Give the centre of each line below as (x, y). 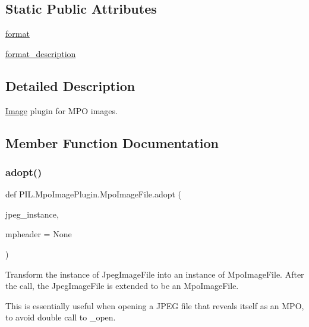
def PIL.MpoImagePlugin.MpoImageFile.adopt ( (94, 194)
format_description (41, 53)
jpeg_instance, (32, 214)
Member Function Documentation (112, 142)
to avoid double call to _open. (61, 317)
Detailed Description (70, 85)
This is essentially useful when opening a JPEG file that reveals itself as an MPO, (155, 305)
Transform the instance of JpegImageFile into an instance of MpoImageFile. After (155, 274)
